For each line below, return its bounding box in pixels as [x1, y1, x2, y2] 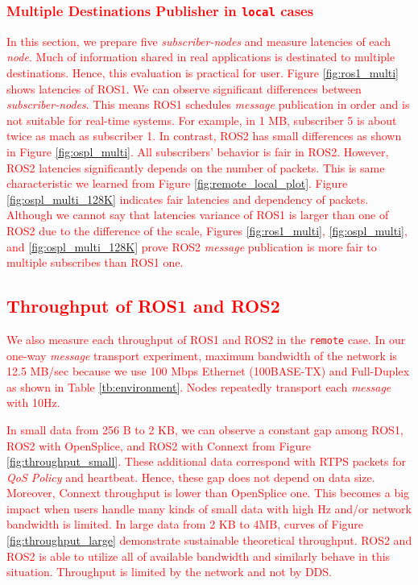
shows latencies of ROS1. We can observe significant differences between [6, 80, 362, 97]
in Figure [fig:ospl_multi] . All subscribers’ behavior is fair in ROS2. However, [6, 143, 389, 160]
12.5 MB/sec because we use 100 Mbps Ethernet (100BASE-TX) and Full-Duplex [6, 363, 410, 380]
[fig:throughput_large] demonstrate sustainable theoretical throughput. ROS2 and [6, 532, 412, 549]
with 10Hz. [6, 394, 60, 411]
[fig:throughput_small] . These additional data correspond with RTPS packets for [6, 453, 406, 470]
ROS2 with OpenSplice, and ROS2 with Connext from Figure [6, 437, 311, 454]
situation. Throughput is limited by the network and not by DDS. [6, 563, 332, 580]
